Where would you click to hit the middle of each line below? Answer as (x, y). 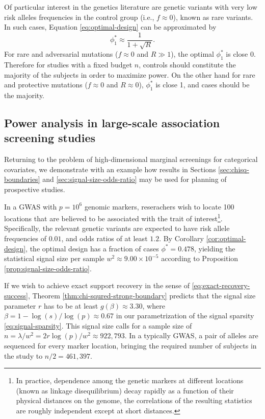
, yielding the (215, 248)
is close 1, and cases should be (203, 85)
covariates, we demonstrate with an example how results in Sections (110, 169)
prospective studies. (35, 189)
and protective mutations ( (46, 85)
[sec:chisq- (234, 169)
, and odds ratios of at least (104, 238)
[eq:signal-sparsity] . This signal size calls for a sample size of (98, 325)
